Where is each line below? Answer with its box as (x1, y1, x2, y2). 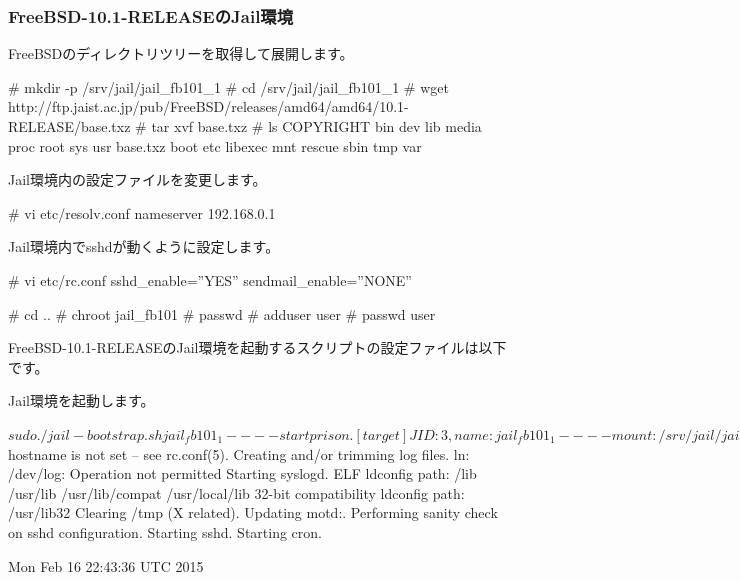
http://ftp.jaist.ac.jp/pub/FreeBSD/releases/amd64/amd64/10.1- (8, 96, 409, 117)
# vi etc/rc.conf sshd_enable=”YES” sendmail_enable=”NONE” (8, 269, 412, 290)
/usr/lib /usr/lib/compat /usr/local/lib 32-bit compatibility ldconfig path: (8, 482, 465, 503)
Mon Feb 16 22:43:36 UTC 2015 (8, 555, 204, 576)
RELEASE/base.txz (8, 116, 131, 136)
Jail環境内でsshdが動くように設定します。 (8, 236, 280, 257)
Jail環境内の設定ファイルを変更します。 (8, 169, 267, 190)
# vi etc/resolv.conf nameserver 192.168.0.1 (8, 202, 276, 223)
